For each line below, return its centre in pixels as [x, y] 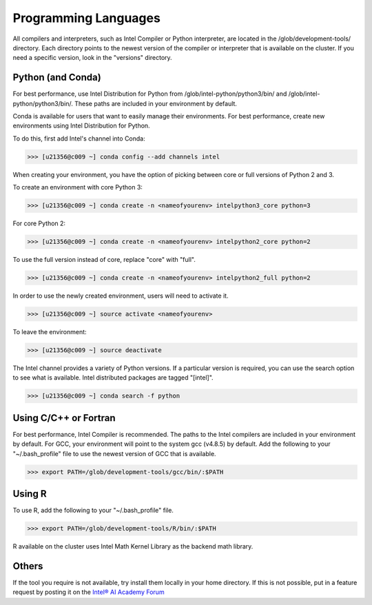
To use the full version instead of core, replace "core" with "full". [104, 260]
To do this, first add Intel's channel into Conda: [79, 139]
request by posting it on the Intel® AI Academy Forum [89, 592]
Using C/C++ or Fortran [64, 418]
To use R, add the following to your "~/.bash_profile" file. [93, 511]
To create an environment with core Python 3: [77, 187]
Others [28, 566]
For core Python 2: [39, 223]
